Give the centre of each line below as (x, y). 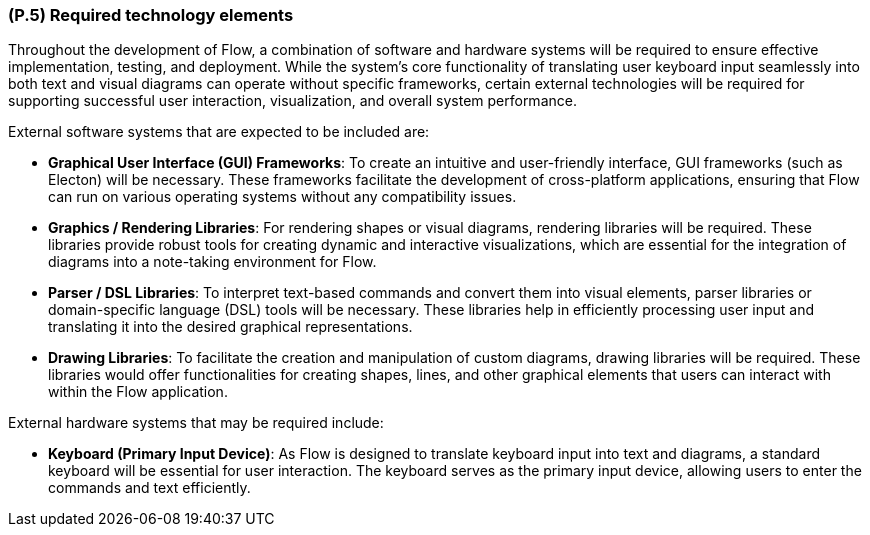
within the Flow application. (138, 392)
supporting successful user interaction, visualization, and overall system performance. (292, 101)
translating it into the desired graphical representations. (230, 327)
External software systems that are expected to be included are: (219, 132)
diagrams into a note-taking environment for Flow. (212, 262)
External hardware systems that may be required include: (196, 423)
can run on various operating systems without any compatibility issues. (282, 197)
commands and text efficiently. (149, 488)
